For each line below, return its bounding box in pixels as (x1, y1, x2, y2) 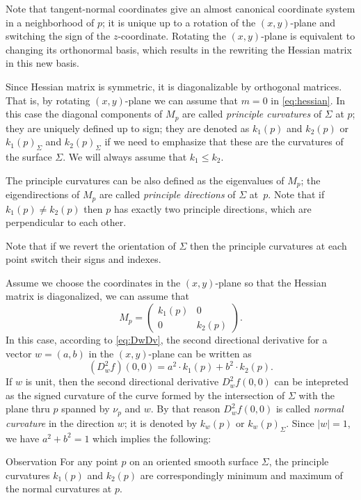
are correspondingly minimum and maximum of (140, 467, 343, 482)
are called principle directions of (99, 187, 236, 202)
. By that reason (150, 401, 220, 416)
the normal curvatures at (6, 481, 112, 496)
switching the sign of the (6, 29, 111, 43)
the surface (6, 150, 52, 163)
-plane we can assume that (125, 92, 239, 107)
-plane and (290, 15, 336, 29)
